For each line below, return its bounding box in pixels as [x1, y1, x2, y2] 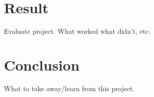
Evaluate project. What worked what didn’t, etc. [4, 26, 151, 36]
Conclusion [4, 54, 80, 74]
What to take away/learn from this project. [4, 83, 135, 93]
